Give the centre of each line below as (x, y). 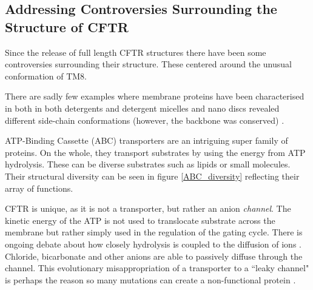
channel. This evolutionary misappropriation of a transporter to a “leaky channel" (157, 268)
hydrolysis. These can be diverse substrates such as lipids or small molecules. (148, 164)
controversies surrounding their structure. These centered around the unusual (148, 64)
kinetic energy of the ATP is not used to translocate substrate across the (140, 220)
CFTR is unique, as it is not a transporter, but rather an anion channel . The (148, 208)
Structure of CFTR (67, 26)
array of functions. (39, 188)
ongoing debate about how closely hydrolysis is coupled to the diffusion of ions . (153, 244)
